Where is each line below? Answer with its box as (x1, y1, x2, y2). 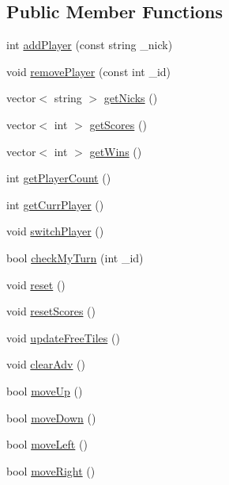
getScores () (89, 116, 147, 132)
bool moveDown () (6, 409, 96, 426)
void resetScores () (6, 303, 96, 319)
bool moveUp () (6, 382, 83, 399)
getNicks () (103, 90, 158, 106)
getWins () (89, 143, 142, 159)
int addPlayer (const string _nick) (6, 36, 173, 53)
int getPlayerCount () (6, 170, 111, 186)
